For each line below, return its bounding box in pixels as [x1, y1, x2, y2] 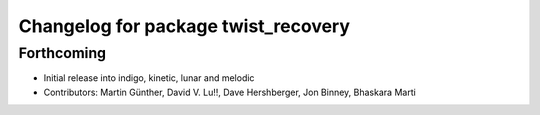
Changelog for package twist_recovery [18, 15, 350, 37]
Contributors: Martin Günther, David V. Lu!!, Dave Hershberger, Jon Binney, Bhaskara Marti [43, 86, 417, 98]
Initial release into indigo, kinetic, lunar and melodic [43, 72, 255, 84]
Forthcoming [18, 44, 107, 62]
